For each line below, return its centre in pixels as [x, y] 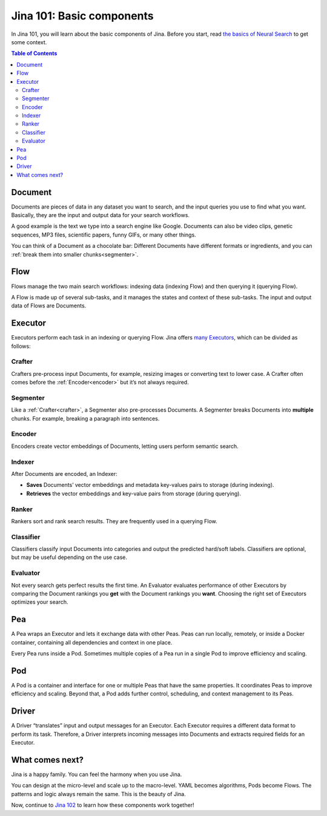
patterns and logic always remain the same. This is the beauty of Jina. [98, 794]
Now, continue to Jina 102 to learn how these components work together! [103, 805]
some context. [29, 42]
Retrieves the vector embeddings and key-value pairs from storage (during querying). [134, 493]
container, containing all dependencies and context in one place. [92, 642]
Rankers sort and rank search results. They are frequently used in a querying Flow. [114, 521]
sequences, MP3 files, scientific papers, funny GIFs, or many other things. [104, 235]
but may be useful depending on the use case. [69, 557]
